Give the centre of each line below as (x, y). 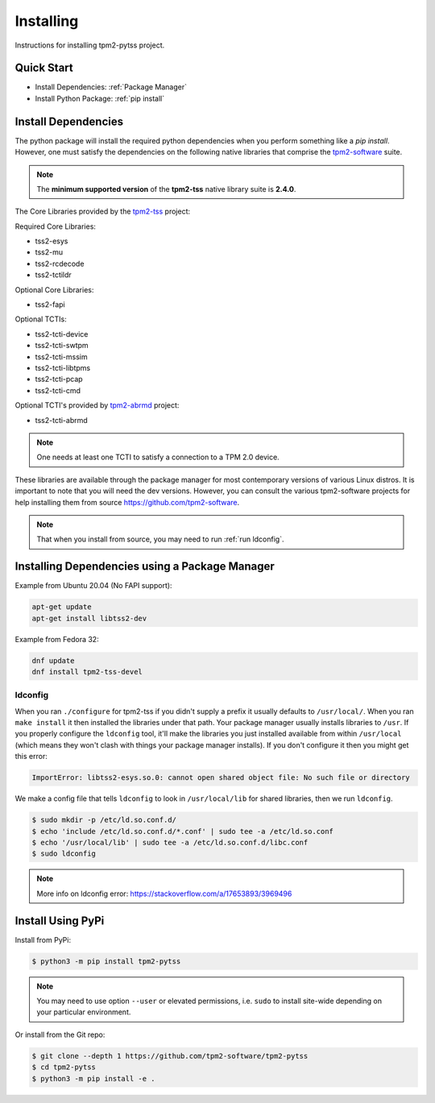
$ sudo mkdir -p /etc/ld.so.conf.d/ (104, 820)
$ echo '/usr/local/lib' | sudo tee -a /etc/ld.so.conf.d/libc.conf (170, 842)
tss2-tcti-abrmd (61, 420)
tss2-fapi (50, 305)
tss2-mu (49, 252)
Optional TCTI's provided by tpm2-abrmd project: (97, 405)
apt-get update (62, 607)
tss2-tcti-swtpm (62, 346)
